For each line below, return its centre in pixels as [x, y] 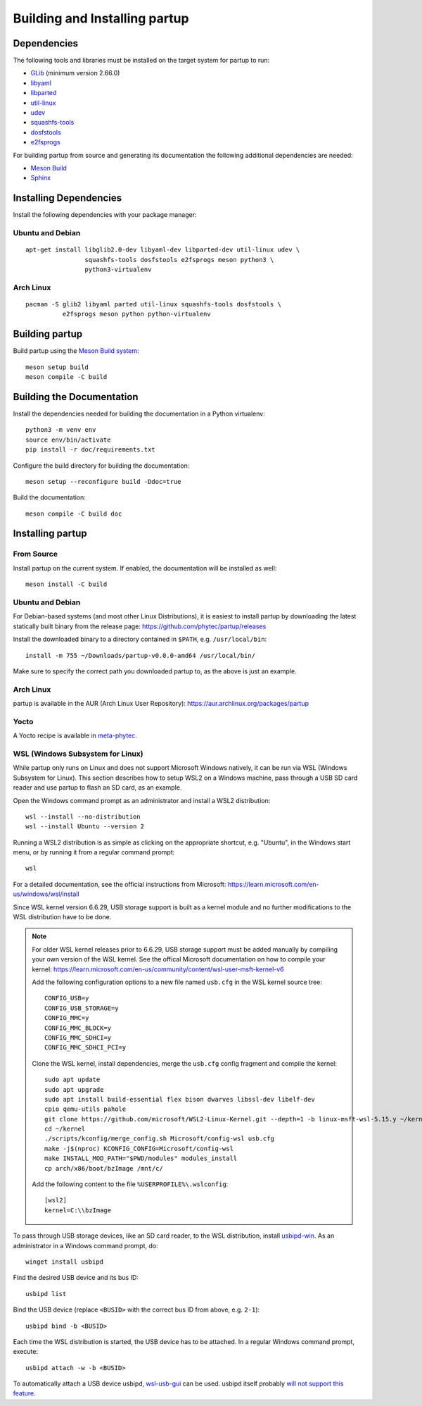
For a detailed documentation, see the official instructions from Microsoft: [120, 884]
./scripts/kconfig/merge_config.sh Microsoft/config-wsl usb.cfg [159, 1139]
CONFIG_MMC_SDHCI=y [78, 1038]
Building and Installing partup [101, 18]
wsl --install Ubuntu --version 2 [85, 827]
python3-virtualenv [118, 269]
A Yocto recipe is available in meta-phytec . [75, 735]
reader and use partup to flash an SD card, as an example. [97, 788]
